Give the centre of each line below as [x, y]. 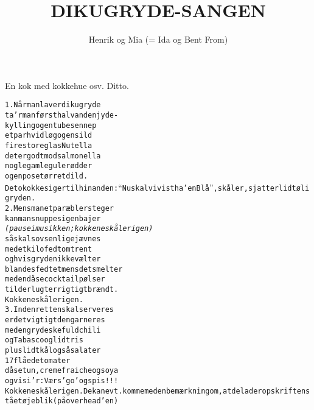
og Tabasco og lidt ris [44, 340]
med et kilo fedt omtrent [49, 249]
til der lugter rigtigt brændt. [62, 290]
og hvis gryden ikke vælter [53, 259]
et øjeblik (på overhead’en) [66, 401]
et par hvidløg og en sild [49, 136]
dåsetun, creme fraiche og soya [62, 371]
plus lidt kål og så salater [53, 351]
